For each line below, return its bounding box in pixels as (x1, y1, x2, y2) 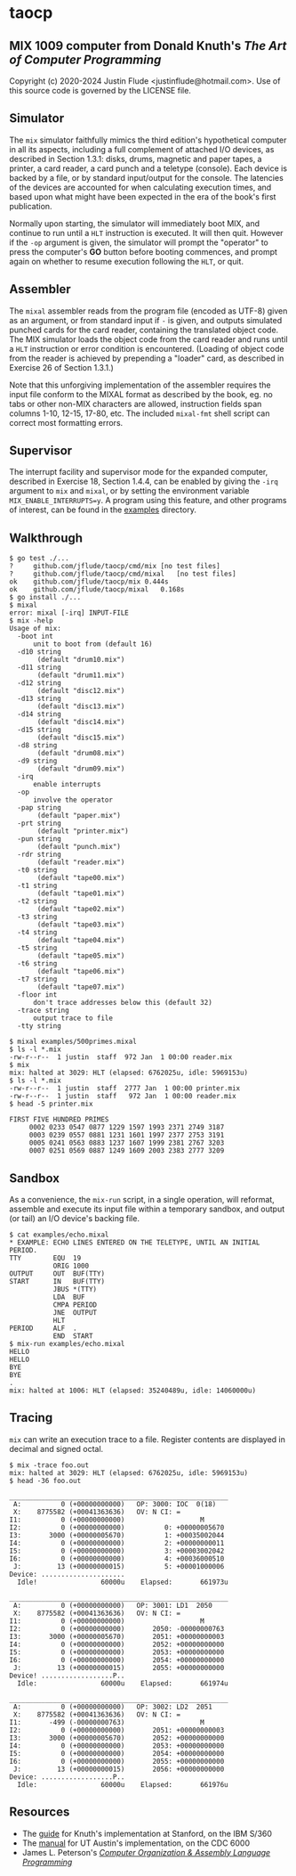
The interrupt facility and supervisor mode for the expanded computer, (9, 467, 268, 477)
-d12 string (17, 679, 62, 688)
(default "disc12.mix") (36, 687, 125, 696)
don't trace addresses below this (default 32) (32, 999, 213, 1007)
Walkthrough (9, 530, 83, 545)
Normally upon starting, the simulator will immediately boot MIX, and (9, 217, 260, 229)
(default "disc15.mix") (36, 733, 125, 742)
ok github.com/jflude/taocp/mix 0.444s (9, 577, 169, 586)
